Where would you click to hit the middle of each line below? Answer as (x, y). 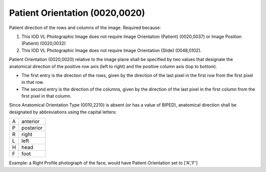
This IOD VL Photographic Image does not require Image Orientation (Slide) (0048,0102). (112, 50)
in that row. (33, 82)
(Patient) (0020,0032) (44, 43)
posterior (32, 128)
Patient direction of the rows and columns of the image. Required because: (85, 28)
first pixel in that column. (46, 96)
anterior (31, 122)
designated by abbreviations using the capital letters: (63, 112)
